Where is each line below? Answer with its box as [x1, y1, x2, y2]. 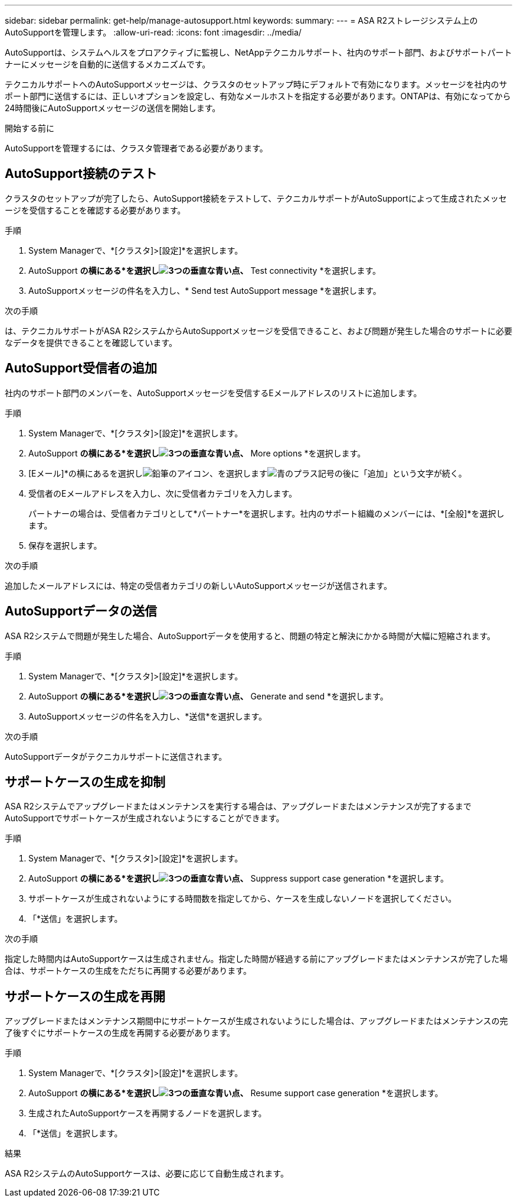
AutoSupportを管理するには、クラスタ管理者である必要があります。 [5, 143, 268, 153]
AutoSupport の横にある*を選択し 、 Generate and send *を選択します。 [28, 691, 388, 701]
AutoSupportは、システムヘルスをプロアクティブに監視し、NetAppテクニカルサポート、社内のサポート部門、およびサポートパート [5, 47, 512, 57]
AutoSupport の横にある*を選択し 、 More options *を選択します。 [28, 448, 366, 458]
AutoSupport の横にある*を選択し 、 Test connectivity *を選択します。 [28, 265, 381, 276]
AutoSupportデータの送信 [5, 604, 157, 619]
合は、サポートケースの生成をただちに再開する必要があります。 [5, 966, 251, 976]
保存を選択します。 [28, 540, 102, 550]
